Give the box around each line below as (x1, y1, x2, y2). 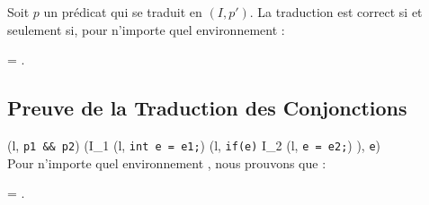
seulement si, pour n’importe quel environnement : (7, 20, 285, 38)
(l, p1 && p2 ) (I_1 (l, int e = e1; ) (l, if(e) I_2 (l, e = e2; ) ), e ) (7, 135, 381, 154)
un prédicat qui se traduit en (43, 3, 202, 21)
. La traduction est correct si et (249, 3, 423, 21)
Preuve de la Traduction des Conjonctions (7, 94, 407, 122)
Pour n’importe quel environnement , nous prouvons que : (7, 153, 326, 172)
